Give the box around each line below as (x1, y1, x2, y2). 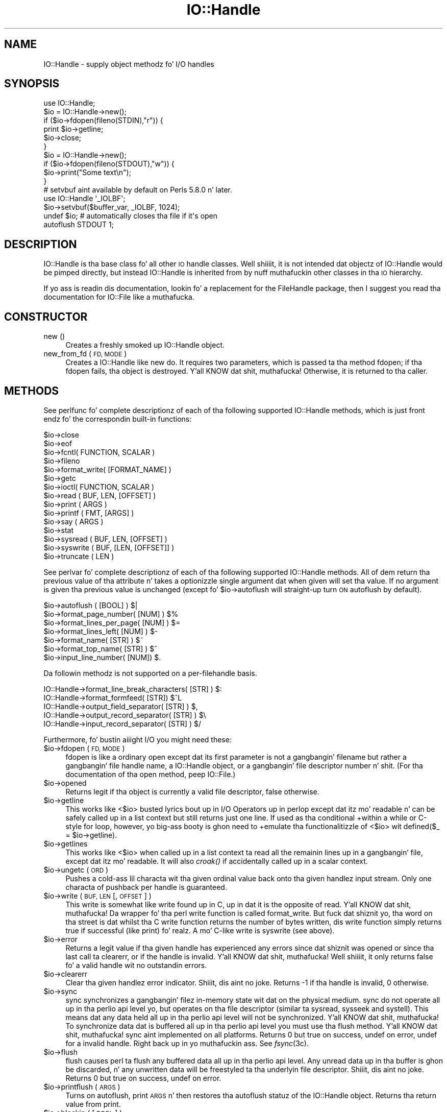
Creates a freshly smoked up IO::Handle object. (65, 341, 225, 350)
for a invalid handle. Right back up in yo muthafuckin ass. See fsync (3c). (65, 1038, 309, 1048)
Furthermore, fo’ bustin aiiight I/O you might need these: (43, 735, 232, 744)
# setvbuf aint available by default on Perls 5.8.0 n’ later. (43, 185, 232, 195)
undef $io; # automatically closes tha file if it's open (43, 211, 218, 221)
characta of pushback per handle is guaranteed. (65, 882, 227, 891)
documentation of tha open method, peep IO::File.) (65, 769, 236, 779)
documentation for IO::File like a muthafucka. (43, 293, 194, 302)
